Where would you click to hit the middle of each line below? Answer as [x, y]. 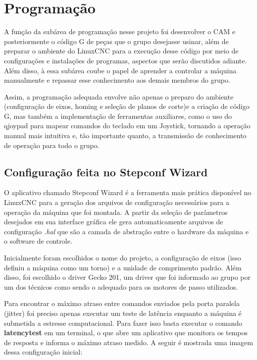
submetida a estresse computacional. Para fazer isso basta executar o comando [123, 323]
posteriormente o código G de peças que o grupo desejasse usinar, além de [116, 41]
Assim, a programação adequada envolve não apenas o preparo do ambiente [119, 96]
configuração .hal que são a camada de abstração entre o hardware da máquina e [126, 231]
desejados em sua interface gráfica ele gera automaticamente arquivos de [114, 222]
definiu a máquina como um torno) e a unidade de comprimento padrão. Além [123, 267]
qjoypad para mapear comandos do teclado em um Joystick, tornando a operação [127, 126]
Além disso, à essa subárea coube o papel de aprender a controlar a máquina [120, 70]
